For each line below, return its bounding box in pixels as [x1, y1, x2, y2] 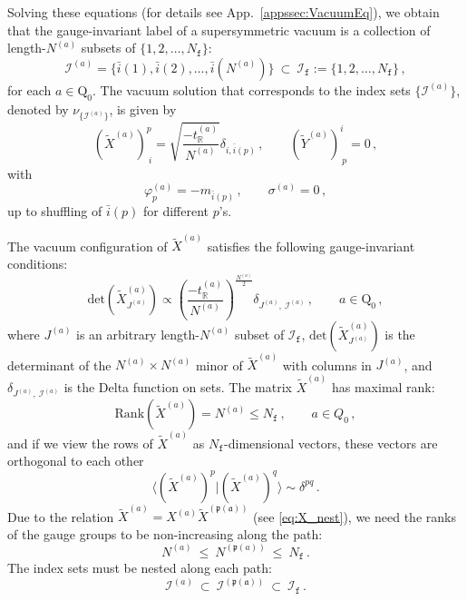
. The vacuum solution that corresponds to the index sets [92, 80, 411, 99]
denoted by [7, 99, 69, 118]
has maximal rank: [331, 377, 435, 396]
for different [143, 202, 209, 221]
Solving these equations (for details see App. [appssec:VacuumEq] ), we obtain [7, 3, 440, 21]
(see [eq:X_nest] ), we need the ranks [253, 507, 456, 526]
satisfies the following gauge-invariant [207, 236, 415, 255]
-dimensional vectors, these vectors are [224, 433, 438, 452]
